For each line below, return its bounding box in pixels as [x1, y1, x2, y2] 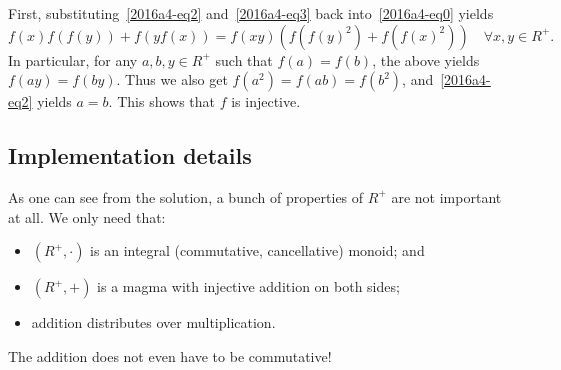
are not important [391, 186, 502, 207]
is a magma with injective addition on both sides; [97, 276, 400, 297]
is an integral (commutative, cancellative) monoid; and [90, 240, 425, 261]
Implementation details [8, 140, 252, 171]
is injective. [231, 91, 301, 112]
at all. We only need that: [8, 206, 166, 227]
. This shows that [108, 91, 215, 112]
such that [215, 49, 273, 70]
